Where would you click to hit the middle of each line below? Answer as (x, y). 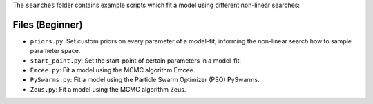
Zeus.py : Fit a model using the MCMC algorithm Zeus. (108, 89)
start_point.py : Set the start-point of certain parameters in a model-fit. (136, 60)
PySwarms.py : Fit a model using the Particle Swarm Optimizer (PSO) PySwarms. (145, 80)
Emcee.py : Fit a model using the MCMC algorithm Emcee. (113, 70)
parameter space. (55, 51)
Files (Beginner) (48, 24)
